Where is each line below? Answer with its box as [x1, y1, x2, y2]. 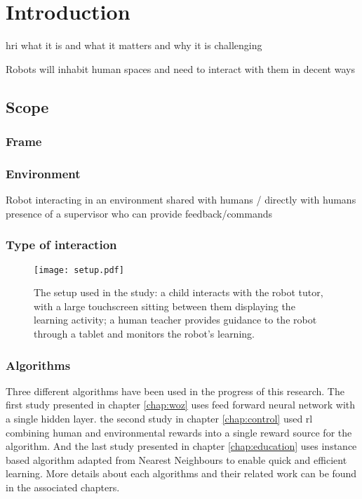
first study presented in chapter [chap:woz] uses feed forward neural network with [6, 397, 356, 412]
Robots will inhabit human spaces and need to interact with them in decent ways [6, 61, 355, 76]
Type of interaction [6, 236, 117, 253]
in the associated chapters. [6, 479, 120, 494]
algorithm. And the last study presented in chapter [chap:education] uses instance [6, 439, 357, 453]
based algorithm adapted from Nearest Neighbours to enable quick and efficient [6, 452, 347, 467]
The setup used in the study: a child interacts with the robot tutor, [34, 285, 323, 300]
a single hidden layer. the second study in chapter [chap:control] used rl [6, 411, 313, 425]
